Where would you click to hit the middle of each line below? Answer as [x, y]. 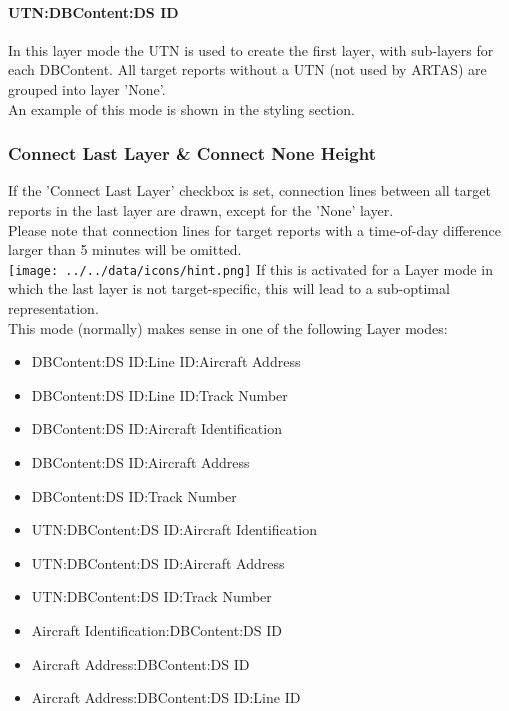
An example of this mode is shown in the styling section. [181, 108]
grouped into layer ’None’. [87, 88]
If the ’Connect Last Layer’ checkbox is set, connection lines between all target [249, 190]
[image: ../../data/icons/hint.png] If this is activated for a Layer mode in [250, 268]
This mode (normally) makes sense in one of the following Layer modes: [228, 327]
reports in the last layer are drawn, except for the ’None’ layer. [201, 209]
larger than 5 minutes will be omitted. [125, 249]
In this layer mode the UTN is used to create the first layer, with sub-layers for [251, 49]
